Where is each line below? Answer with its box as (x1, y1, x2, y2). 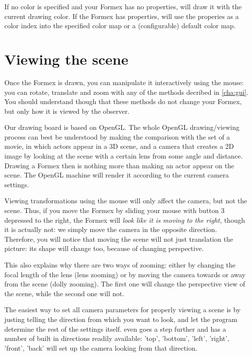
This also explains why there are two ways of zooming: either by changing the (4, 260, 235, 269)
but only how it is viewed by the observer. (4, 106, 130, 116)
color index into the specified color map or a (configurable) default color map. (4, 20, 236, 31)
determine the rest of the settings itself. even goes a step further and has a (4, 323, 226, 334)
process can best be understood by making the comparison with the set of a (4, 131, 230, 142)
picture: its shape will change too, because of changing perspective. (4, 243, 204, 253)
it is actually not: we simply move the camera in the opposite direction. (4, 224, 217, 234)
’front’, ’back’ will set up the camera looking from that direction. (4, 342, 198, 353)
